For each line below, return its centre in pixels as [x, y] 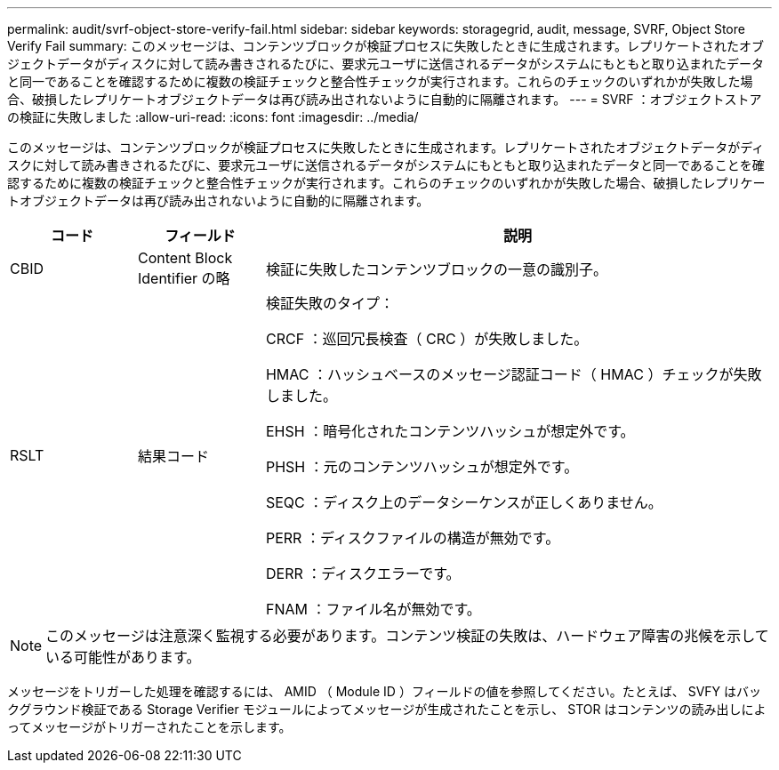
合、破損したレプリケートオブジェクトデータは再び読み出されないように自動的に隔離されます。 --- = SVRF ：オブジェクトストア [385, 99]
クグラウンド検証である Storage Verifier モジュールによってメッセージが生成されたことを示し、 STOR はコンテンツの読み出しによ [387, 709]
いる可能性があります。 [123, 657]
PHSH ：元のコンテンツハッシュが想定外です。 [422, 467]
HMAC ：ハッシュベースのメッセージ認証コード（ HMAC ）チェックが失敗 [514, 374]
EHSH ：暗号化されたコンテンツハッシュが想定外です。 [450, 431]
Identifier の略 [184, 278]
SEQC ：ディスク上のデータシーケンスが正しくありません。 [464, 502]
